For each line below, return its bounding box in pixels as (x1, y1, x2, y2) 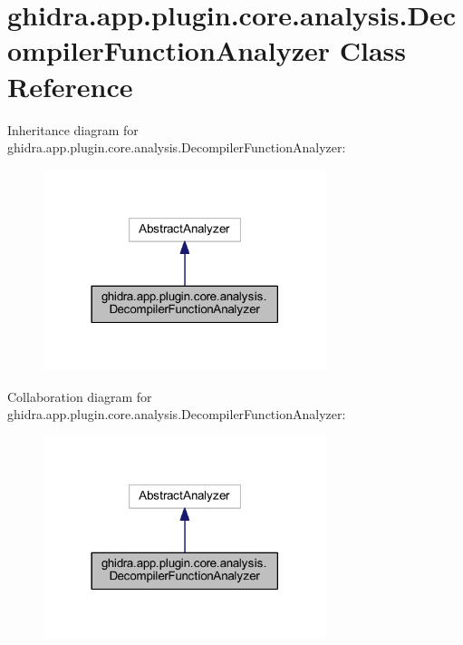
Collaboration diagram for (7, 386, 152, 406)
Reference (7, 67, 133, 104)
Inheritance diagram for (7, 120, 139, 139)
